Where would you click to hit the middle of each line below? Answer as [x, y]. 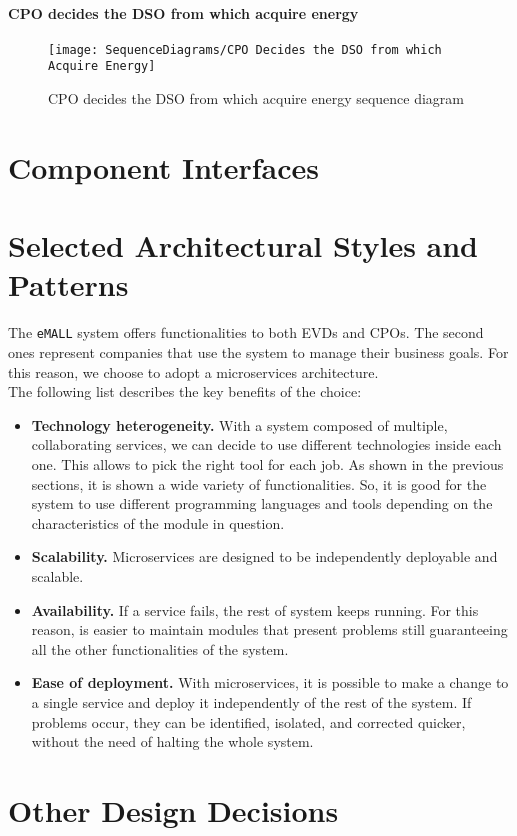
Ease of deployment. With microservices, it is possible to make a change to [270, 682]
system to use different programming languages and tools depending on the [262, 503]
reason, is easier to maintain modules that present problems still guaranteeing [269, 629]
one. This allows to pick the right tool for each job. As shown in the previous [267, 464]
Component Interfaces [163, 166]
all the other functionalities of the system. [160, 648]
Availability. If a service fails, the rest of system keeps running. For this [255, 609]
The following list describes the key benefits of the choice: [185, 391]
